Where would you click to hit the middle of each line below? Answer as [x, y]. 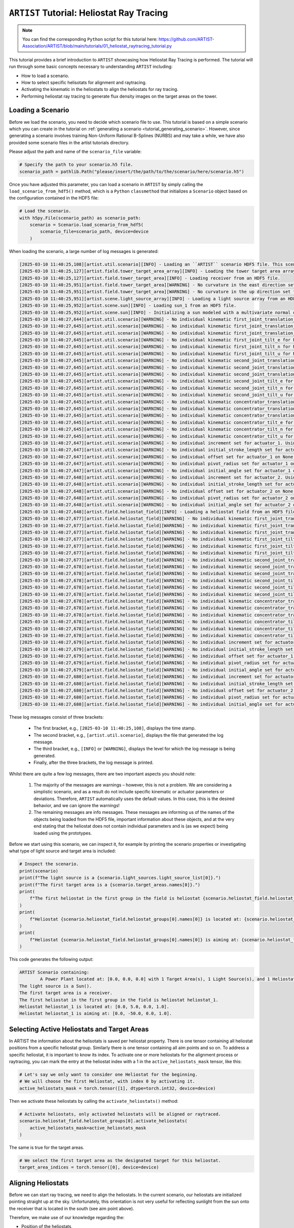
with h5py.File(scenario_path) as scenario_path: [80, 218]
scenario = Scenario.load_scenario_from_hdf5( [87, 225]
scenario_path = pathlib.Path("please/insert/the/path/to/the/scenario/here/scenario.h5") [132, 171]
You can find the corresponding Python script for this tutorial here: [90, 39]
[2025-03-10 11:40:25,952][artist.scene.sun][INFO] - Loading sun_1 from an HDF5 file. [128, 306]
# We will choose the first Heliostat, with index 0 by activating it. [107, 1081]
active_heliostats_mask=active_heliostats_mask [88, 1128]
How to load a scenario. [45, 76]
